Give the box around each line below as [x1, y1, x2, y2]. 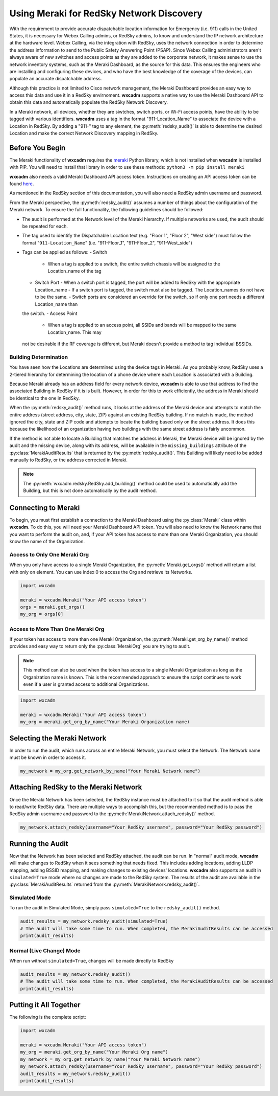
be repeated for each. [22, 223, 68, 230]
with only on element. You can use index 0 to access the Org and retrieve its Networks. [9, 569, 192, 575]
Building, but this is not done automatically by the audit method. [23, 487, 157, 494]
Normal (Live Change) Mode [9, 947, 81, 954]
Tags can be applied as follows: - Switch [22, 249, 108, 255]
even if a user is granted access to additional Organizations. [23, 681, 149, 687]
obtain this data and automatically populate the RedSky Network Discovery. [9, 99, 168, 105]
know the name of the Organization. [9, 539, 85, 545]
